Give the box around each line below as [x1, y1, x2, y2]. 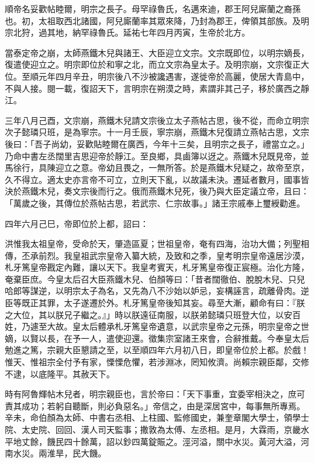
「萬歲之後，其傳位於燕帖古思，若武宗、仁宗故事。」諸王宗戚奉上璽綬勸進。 [5, 196, 305, 209]
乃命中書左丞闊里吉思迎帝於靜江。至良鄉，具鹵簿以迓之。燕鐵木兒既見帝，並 [5, 149, 309, 162]
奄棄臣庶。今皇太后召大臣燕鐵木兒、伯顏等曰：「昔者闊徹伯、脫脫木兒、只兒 [5, 272, 305, 285]
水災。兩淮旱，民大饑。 [13, 447, 106, 459]
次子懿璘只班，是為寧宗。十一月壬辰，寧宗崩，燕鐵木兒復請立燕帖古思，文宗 [5, 126, 309, 138]
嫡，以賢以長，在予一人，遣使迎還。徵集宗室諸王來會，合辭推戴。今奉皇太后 [5, 331, 309, 344]
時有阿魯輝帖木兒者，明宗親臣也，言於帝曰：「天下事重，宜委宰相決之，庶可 [5, 388, 305, 400]
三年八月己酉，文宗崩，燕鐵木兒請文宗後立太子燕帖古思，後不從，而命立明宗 [5, 113, 309, 126]
